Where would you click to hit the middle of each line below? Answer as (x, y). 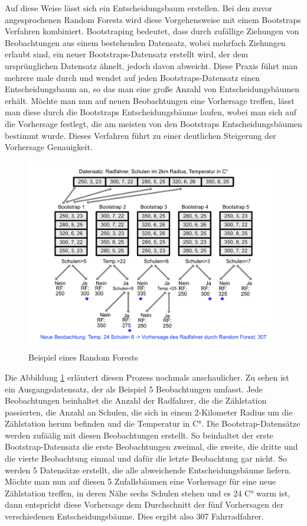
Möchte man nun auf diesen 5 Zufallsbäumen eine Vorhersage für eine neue (141, 481)
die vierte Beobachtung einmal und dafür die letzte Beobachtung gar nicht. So (146, 458)
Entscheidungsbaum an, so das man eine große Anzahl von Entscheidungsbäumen (152, 89)
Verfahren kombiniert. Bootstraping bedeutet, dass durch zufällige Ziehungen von (152, 31)
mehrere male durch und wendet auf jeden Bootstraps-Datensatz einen (133, 77)
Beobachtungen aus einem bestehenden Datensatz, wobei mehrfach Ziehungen (145, 42)
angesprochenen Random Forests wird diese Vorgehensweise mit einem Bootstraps (153, 19)
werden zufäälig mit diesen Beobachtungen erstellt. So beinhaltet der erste (139, 435)
